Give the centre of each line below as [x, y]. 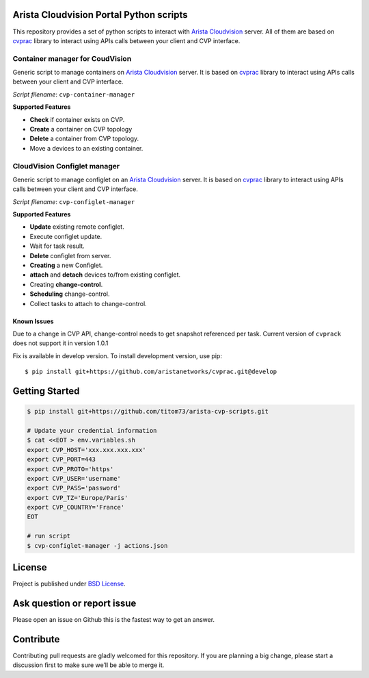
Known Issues [33, 321]
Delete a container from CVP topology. [84, 139]
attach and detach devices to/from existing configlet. [105, 275]
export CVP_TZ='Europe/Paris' [78, 498]
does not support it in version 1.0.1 [60, 343]
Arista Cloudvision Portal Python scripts [100, 15]
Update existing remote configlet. [77, 227]
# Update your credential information [92, 430]
